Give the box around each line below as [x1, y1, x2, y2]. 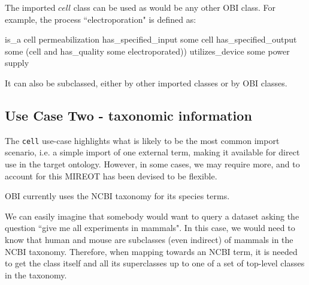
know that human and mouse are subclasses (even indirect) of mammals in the [5, 233, 293, 245]
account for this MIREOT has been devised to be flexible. [5, 169, 217, 182]
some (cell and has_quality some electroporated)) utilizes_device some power [5, 44, 290, 57]
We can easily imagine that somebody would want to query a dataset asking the [5, 209, 299, 222]
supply [5, 56, 29, 69]
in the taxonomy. [5, 268, 67, 281]
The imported [5, 1, 56, 13]
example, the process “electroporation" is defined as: [5, 13, 196, 25]
